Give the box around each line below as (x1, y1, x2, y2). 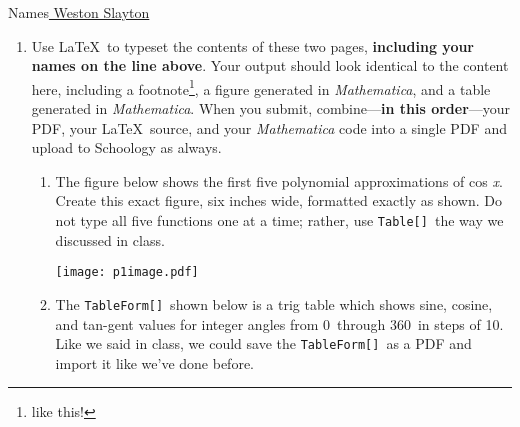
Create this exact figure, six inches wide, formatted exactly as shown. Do (55, 190, 502, 211)
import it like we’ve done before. (55, 352, 255, 373)
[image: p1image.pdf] (55, 265, 199, 280)
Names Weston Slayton (8, 2, 150, 22)
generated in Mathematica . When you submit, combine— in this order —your (31, 98, 511, 119)
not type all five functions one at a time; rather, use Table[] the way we (55, 210, 504, 230)
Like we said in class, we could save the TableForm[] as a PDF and (55, 333, 472, 354)
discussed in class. (55, 229, 165, 250)
